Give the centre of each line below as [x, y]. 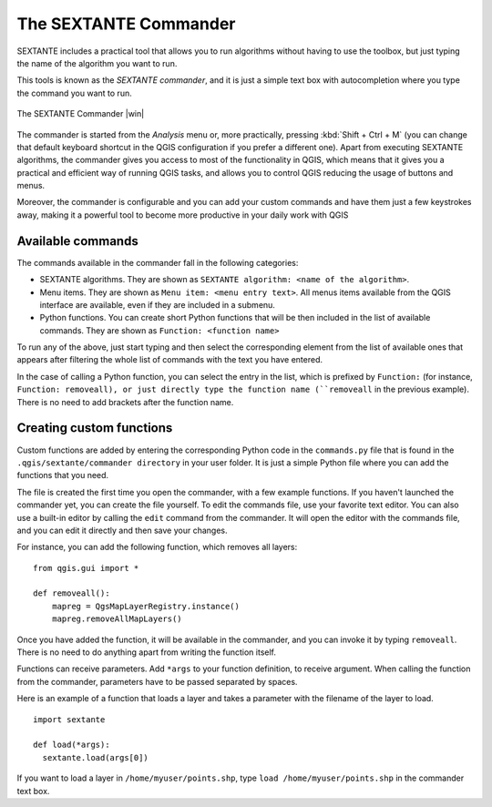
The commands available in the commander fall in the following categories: [158, 262]
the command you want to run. [74, 93]
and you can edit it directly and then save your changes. [122, 530]
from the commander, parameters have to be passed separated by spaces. [157, 681]
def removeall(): [72, 593]
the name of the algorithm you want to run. [97, 63]
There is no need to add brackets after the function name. [125, 402]
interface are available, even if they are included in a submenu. [157, 304]
